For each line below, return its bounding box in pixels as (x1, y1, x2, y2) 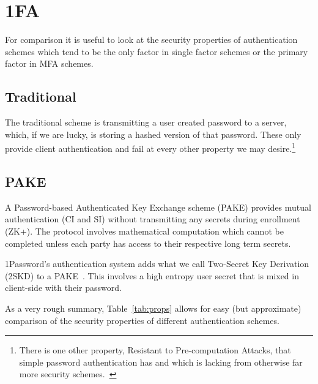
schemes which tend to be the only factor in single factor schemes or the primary (5, 45, 308, 58)
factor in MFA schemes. (5, 57, 94, 70)
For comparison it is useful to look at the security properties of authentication (5, 33, 298, 46)
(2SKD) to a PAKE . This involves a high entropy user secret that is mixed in (5, 269, 299, 282)
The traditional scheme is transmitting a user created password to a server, (5, 116, 287, 129)
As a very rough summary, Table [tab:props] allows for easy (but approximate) (5, 301, 301, 314)
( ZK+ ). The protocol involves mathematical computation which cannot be (5, 224, 284, 237)
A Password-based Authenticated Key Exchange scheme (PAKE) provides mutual (5, 200, 311, 213)
